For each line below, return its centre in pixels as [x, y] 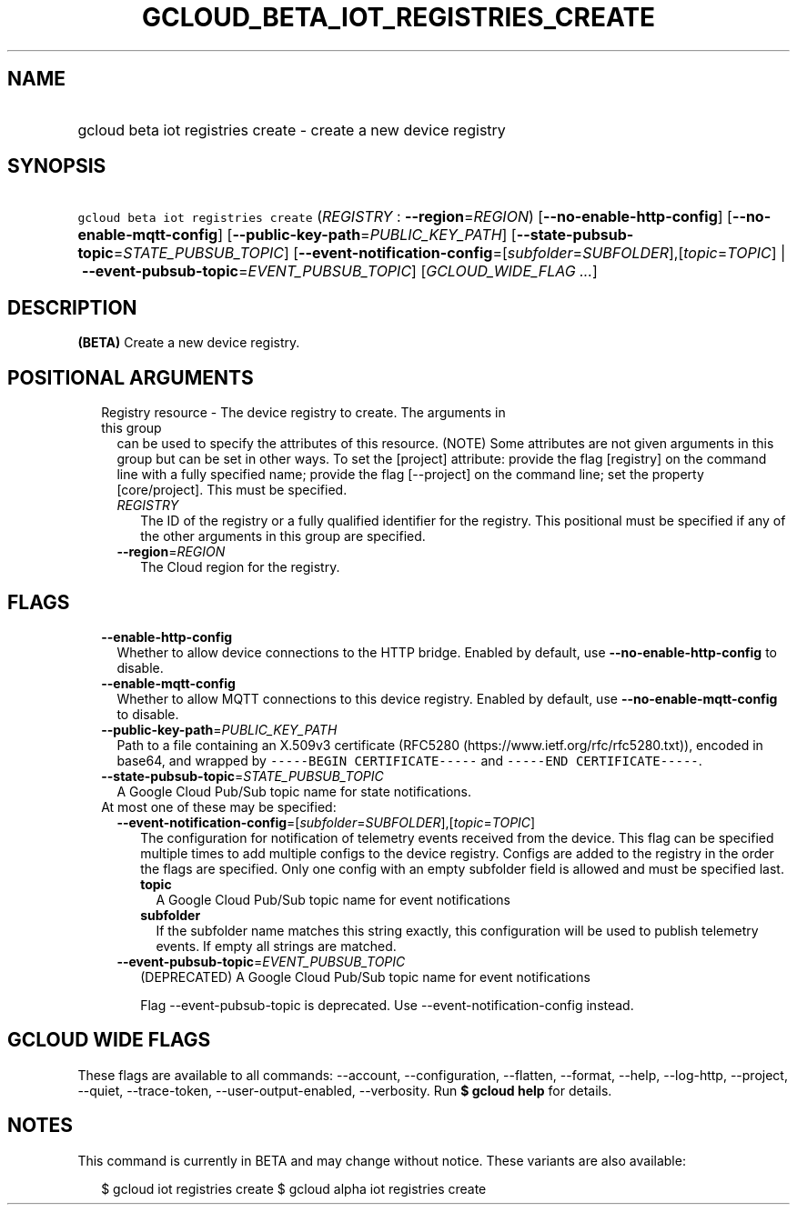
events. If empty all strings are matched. [276, 946]
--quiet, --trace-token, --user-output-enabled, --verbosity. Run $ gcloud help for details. [345, 1090]
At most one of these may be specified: [219, 806]
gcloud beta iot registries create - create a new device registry [292, 130]
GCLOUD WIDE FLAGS [109, 1040]
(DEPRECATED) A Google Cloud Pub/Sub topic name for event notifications [365, 977]
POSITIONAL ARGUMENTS [131, 377]
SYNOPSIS [57, 166]
